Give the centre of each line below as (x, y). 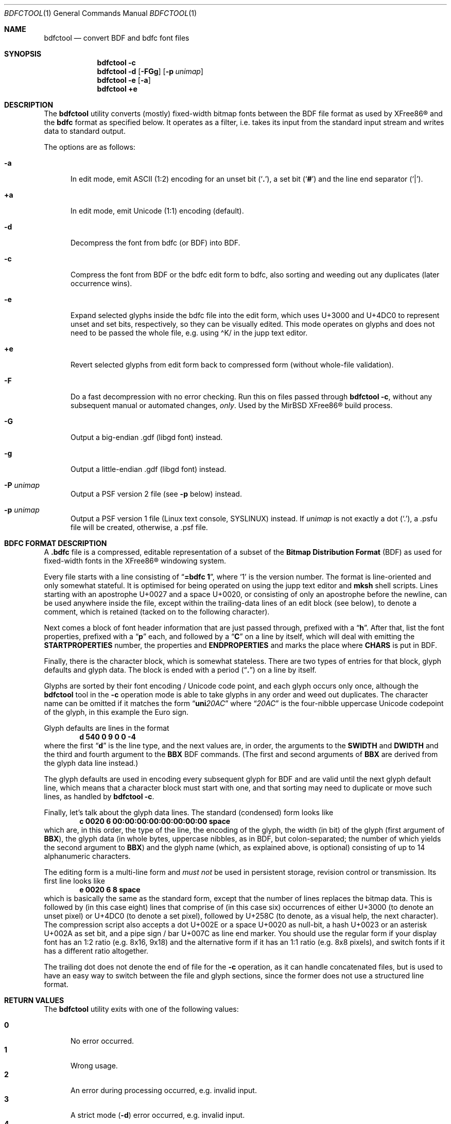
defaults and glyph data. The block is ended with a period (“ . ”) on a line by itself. (180, 670)
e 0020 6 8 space (110, 890)
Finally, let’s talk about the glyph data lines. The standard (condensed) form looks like (189, 812)
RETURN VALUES (34, 1000)
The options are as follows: (90, 147)
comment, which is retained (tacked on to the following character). (157, 612)
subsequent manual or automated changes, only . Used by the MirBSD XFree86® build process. (232, 405)
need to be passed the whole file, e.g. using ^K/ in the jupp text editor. (189, 333)
